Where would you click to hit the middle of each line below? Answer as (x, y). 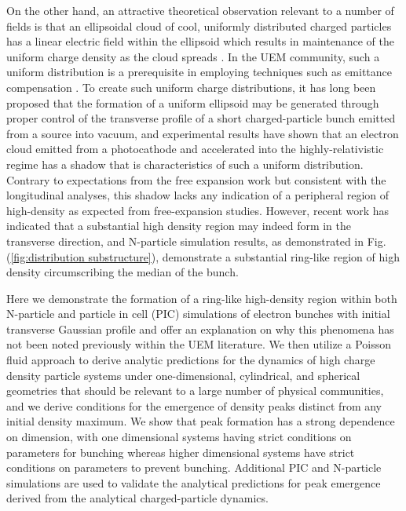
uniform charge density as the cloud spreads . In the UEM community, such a (193, 56)
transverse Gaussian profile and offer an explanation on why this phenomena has (200, 328)
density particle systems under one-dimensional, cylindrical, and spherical (183, 375)
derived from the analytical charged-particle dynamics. (137, 498)
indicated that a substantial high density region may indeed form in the (179, 226)
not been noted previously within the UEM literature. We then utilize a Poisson (199, 344)
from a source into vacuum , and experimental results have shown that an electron (203, 133)
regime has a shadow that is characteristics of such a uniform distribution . (185, 164)
